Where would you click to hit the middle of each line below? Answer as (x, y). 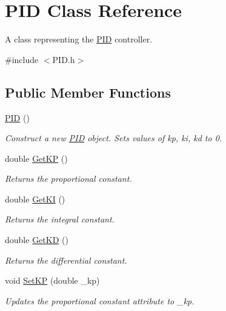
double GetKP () (36, 158)
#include (22, 59)
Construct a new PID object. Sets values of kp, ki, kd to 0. (114, 138)
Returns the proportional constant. (68, 179)
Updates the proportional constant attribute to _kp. (100, 300)
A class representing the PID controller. (79, 39)
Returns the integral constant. (60, 219)
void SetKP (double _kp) (52, 280)
